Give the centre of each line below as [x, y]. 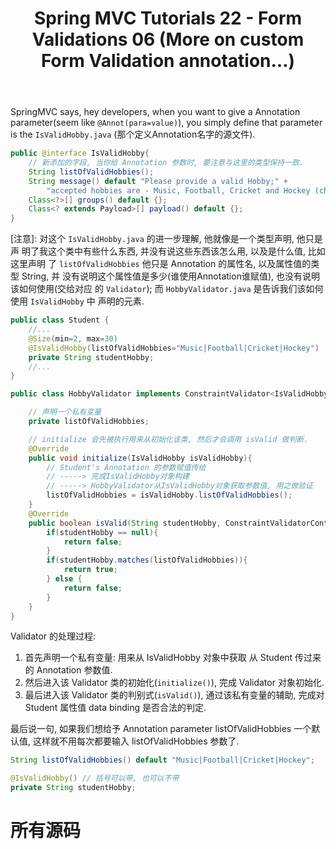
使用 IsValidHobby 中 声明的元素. [77, 301]
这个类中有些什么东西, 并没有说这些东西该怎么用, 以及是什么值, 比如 [186, 251]
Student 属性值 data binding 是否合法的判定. [115, 708]
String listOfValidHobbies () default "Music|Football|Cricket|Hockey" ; [162, 760]
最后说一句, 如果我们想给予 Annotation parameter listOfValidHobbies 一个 [161, 729]
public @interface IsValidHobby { [80, 153]
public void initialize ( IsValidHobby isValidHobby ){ [140, 458]
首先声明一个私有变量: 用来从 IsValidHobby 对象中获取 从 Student [158, 658]
